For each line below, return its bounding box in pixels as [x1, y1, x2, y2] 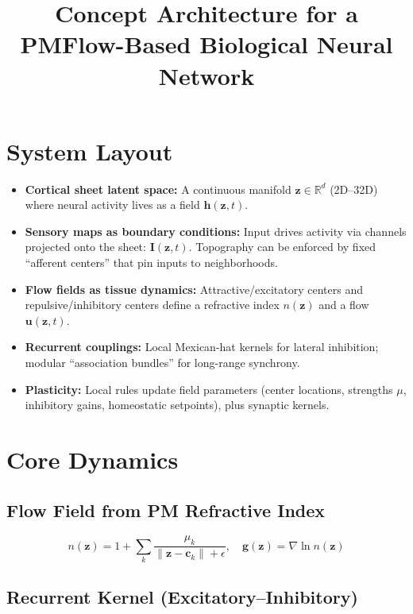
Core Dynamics [6, 443, 179, 475]
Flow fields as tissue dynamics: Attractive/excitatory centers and [25, 280, 363, 297]
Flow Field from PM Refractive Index [6, 497, 326, 522]
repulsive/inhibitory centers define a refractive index [25, 296, 280, 313]
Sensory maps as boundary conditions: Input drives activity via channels [25, 222, 407, 239]
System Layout [6, 134, 173, 167]
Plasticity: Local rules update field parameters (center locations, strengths [25, 380, 393, 397]
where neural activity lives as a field [25, 196, 200, 213]
